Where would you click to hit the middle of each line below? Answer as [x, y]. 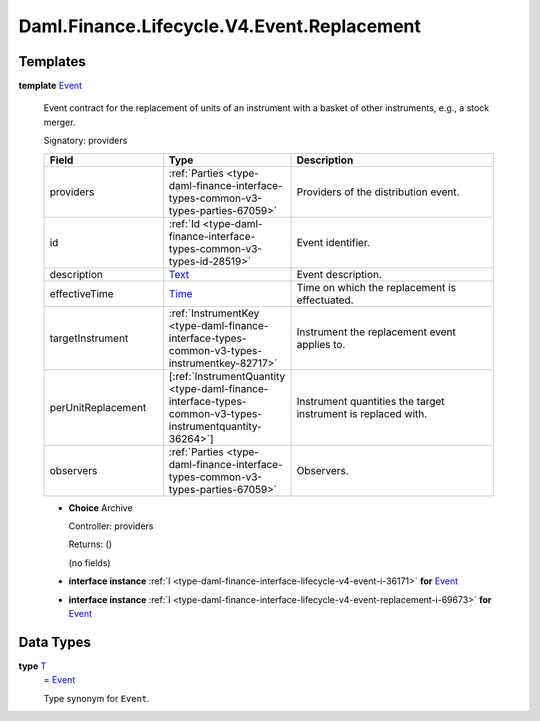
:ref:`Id [184, 223]
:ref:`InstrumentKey [214, 313]
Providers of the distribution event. [378, 192]
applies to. [321, 344]
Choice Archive [101, 507]
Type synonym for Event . [96, 698]
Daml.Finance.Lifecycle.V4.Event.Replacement [220, 26]
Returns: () [90, 544]
